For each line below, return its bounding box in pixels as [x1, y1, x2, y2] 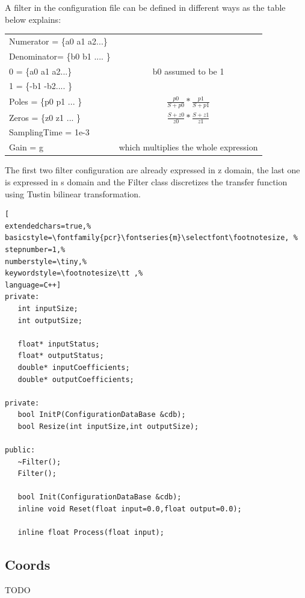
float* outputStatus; [17, 351, 104, 360]
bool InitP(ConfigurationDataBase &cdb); [17, 410, 186, 419]
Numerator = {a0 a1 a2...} [9, 34, 108, 47]
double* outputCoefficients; [17, 375, 134, 384]
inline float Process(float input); [17, 528, 164, 537]
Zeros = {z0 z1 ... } [9, 111, 81, 123]
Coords [5, 555, 51, 574]
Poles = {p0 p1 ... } [9, 95, 82, 108]
